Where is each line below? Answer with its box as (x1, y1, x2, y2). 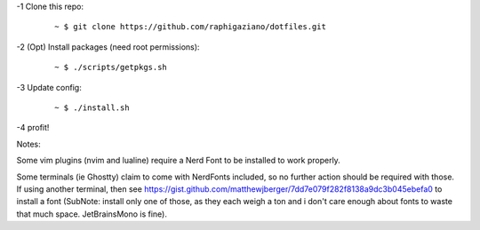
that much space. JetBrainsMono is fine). (16, 209, 168, 219)
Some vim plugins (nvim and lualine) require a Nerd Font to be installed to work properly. (16, 155, 341, 166)
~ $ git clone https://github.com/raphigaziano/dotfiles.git (54, 22, 326, 32)
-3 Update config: (16, 82, 82, 92)
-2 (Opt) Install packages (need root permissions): (16, 41, 200, 52)
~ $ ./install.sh (54, 102, 130, 113)
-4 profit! (16, 123, 50, 133)
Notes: (16, 139, 41, 149)
